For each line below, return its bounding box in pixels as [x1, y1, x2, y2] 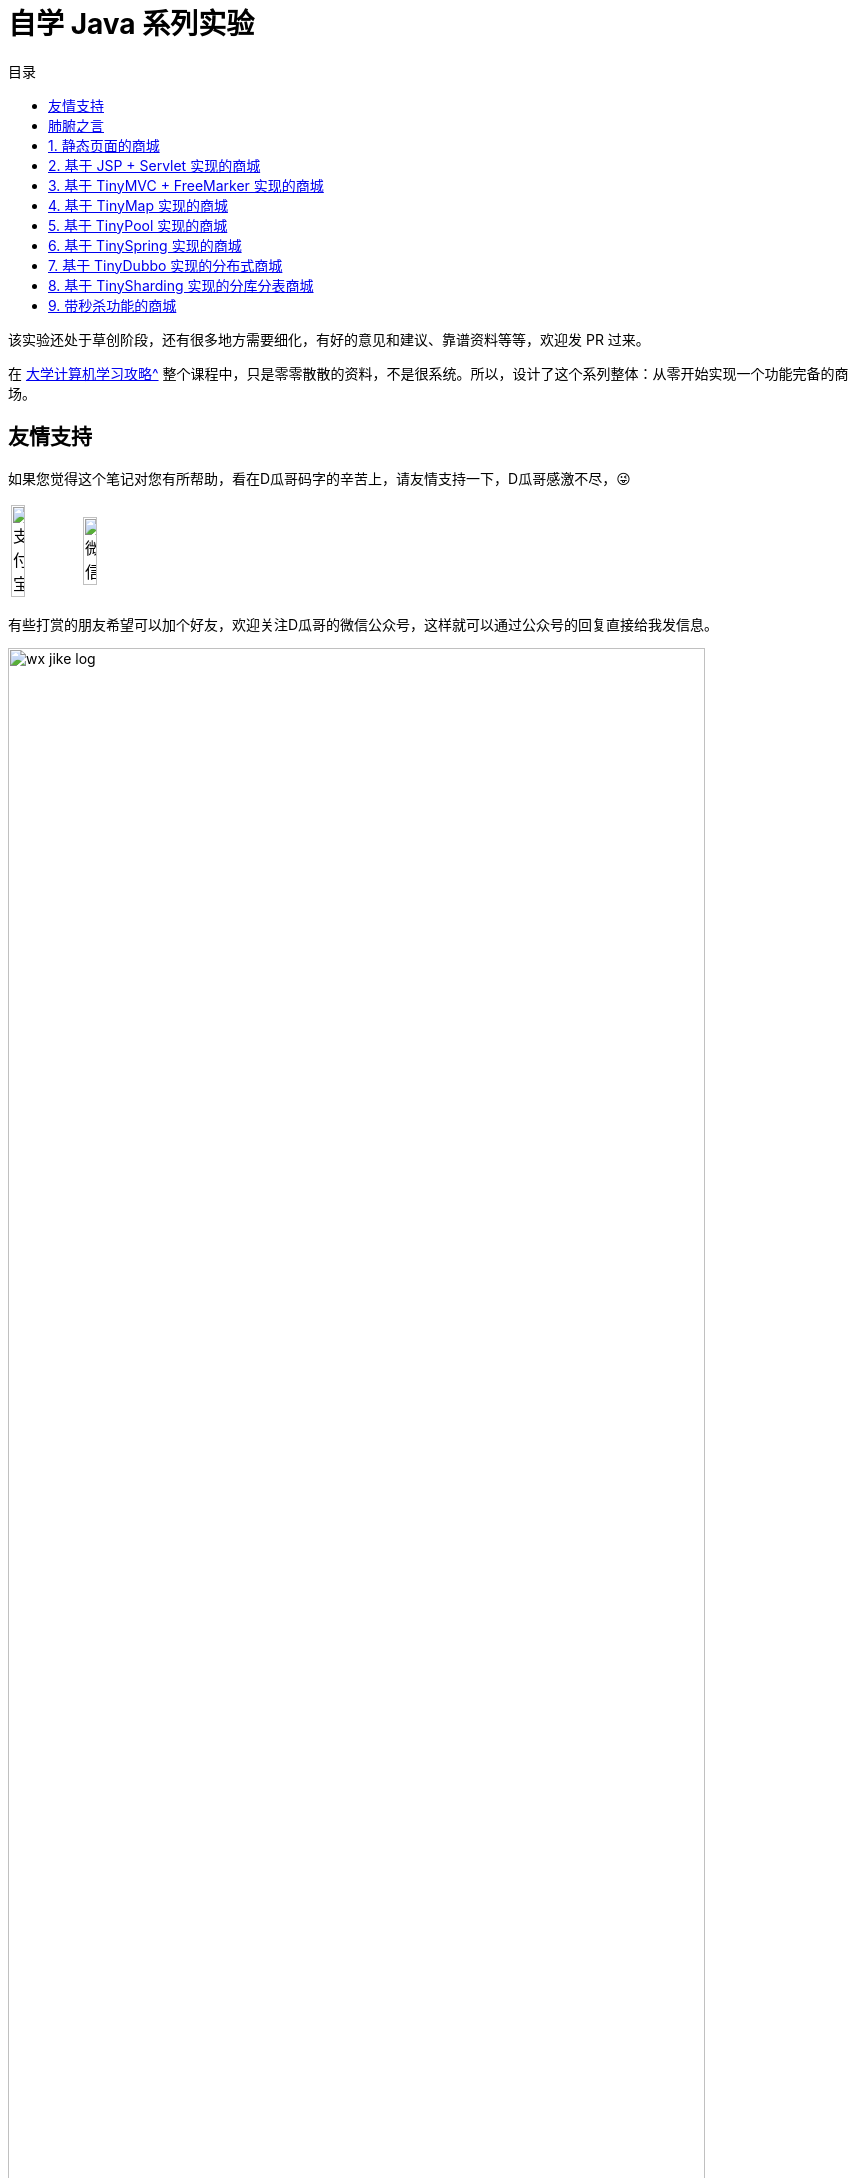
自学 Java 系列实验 [8, 7, 255, 41]
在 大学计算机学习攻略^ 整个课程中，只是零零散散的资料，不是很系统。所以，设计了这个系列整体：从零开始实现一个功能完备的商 [8, 364, 849, 382]
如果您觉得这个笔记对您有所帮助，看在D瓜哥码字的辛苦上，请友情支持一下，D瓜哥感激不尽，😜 [8, 469, 631, 487]
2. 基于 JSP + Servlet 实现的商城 [48, 156, 261, 174]
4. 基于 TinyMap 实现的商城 [48, 196, 228, 214]
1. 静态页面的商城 [48, 136, 160, 154]
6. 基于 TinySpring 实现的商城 [48, 236, 242, 254]
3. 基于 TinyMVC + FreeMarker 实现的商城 [48, 176, 324, 194]
